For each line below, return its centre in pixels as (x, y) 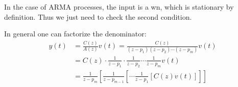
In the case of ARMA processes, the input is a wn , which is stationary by (119, 7)
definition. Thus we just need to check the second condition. (98, 16)
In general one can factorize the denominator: (75, 34)
